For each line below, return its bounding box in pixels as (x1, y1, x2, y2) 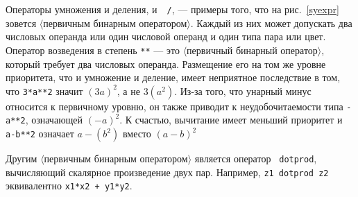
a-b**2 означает (6, 126, 74, 140)
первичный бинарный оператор (187, 42, 318, 57)
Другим (6, 151, 37, 165)
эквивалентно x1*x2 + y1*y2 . (6, 178, 133, 193)
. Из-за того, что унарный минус (174, 83, 312, 98)
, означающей (25, 112, 83, 127)
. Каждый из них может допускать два (190, 15, 352, 30)
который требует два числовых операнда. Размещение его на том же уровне (6, 56, 326, 71)
